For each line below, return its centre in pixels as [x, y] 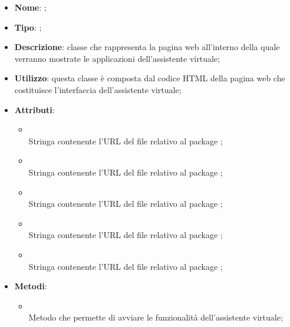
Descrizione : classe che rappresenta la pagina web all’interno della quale [147, 47]
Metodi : [31, 286]
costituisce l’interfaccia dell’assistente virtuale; [98, 89]
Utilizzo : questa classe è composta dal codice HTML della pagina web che [150, 78]
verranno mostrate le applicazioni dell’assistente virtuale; [117, 58]
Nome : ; [30, 7]
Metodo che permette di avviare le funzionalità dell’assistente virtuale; [156, 317]
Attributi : [34, 109]
